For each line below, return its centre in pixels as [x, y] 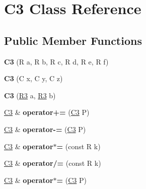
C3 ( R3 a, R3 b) [30, 95]
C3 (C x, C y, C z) [33, 78]
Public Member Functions [73, 40]
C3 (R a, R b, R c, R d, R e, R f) [56, 61]
